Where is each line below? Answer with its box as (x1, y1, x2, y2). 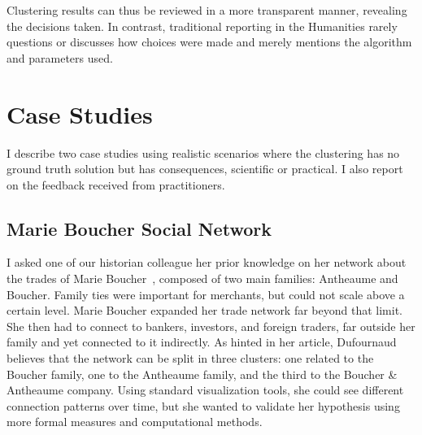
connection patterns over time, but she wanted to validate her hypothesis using (7, 397, 400, 414)
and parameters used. (7, 49, 113, 66)
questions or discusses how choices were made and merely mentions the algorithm (7, 33, 412, 50)
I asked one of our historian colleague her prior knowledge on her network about (7, 254, 407, 271)
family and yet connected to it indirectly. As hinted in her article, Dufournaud (7, 333, 397, 350)
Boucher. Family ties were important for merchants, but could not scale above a (7, 285, 405, 302)
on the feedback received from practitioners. (7, 176, 225, 193)
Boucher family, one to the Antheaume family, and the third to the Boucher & (7, 365, 398, 382)
